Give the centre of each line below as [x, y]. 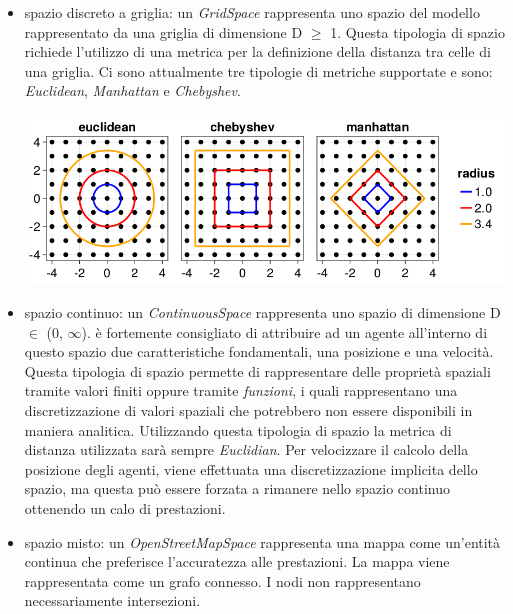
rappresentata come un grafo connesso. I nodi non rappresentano [222, 580]
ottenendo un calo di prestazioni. [125, 507]
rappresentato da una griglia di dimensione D [163, 31]
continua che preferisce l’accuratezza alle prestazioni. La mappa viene [237, 561]
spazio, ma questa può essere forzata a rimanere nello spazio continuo [237, 488]
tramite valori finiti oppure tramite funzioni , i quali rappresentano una [241, 390]
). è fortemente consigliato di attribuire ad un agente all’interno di [284, 331]
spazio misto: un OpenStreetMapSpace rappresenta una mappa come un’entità [262, 541]
